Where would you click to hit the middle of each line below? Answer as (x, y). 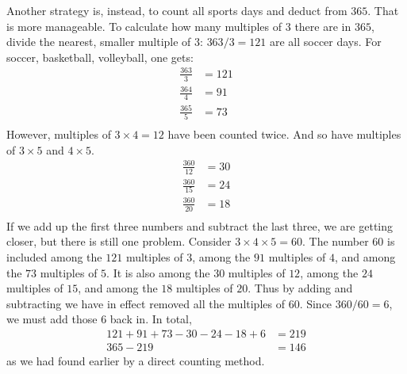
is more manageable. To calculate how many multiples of (144, 26)
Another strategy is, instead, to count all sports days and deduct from (177, 10)
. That (383, 10)
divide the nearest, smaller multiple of (99, 42)
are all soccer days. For (325, 42)
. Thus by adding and (300, 288)
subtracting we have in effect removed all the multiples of (146, 303)
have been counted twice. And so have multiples (284, 134)
